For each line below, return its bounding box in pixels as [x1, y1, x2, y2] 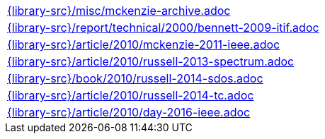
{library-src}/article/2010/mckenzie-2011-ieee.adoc [7, 37, 280, 52]
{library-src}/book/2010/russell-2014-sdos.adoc [7, 71, 263, 85]
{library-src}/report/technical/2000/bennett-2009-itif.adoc [7, 20, 319, 35]
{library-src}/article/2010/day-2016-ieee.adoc [7, 105, 251, 119]
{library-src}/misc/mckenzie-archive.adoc [7, 4, 231, 18]
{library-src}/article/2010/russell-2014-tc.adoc [7, 88, 254, 102]
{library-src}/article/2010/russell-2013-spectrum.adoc [7, 54, 295, 68]
